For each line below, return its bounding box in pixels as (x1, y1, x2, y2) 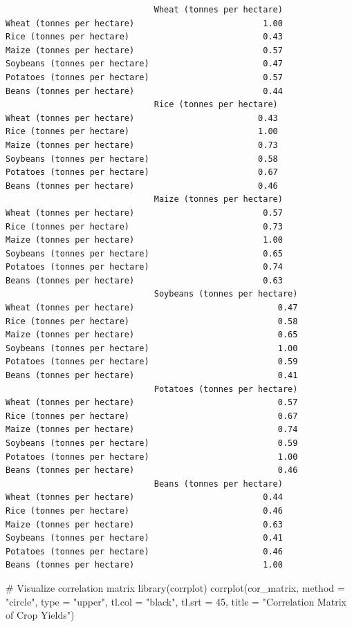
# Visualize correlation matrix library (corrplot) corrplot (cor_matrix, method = (6, 580, 345, 595)
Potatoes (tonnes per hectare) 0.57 (6, 72, 283, 82)
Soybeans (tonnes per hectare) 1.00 (6, 343, 298, 353)
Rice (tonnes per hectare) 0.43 (6, 32, 283, 42)
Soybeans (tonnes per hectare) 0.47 (6, 59, 283, 69)
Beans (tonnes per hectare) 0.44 (6, 86, 283, 96)
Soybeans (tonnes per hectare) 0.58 (6, 153, 278, 164)
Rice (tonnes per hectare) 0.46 (6, 505, 283, 516)
